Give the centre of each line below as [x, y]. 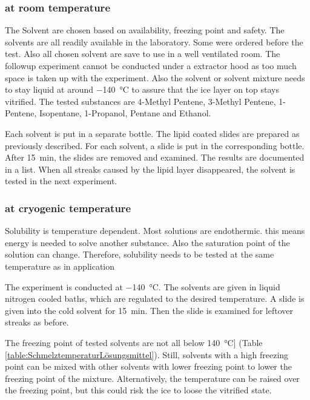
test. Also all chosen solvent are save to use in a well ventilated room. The [143, 54]
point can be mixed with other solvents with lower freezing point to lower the [148, 366]
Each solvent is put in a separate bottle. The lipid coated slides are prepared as [152, 133]
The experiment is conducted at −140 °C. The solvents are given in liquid [143, 286]
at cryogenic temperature [68, 208]
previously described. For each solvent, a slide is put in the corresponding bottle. [155, 145]
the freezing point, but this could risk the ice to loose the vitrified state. [138, 390]
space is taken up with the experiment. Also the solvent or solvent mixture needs [155, 77]
